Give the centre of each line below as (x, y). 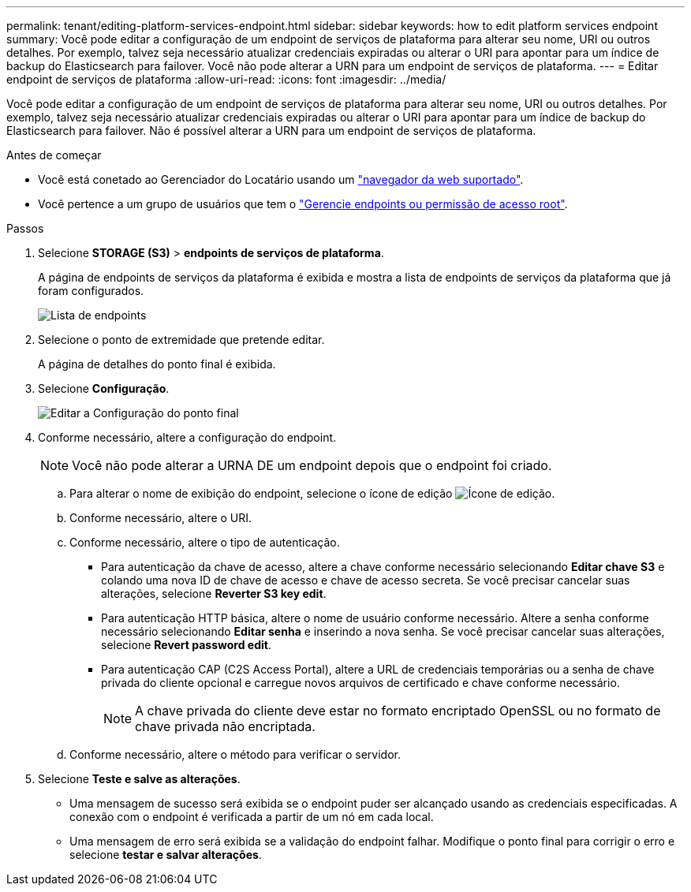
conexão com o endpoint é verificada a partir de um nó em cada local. (252, 817)
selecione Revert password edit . (186, 645)
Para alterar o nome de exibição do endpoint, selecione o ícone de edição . (312, 493)
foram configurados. (91, 291)
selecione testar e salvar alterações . (166, 855)
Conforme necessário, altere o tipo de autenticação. (205, 542)
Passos (25, 228)
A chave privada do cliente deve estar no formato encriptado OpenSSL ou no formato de (398, 711)
